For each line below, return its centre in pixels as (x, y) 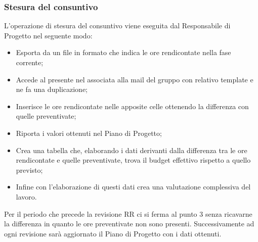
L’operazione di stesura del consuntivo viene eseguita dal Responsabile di (117, 26)
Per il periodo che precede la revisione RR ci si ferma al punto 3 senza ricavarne (128, 213)
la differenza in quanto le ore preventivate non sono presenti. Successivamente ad (129, 224)
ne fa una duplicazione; (52, 89)
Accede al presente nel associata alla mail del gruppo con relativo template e (135, 79)
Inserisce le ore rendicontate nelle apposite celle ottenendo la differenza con (132, 106)
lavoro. (26, 196)
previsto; (29, 170)
